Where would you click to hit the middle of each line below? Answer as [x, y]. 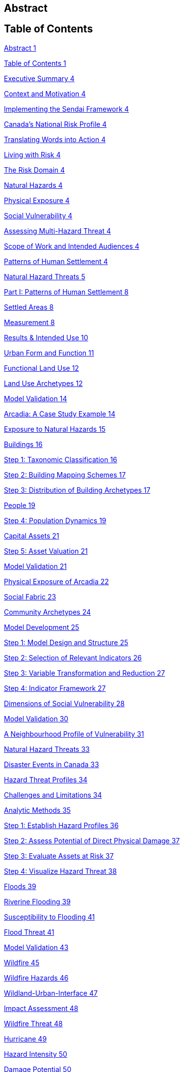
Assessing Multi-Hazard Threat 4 [57, 231]
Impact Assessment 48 [41, 1008]
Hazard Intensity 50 [36, 1054]
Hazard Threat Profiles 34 [46, 779]
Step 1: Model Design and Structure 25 [66, 642]
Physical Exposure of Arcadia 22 [56, 581]
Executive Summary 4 [39, 78]
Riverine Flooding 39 [37, 901]
